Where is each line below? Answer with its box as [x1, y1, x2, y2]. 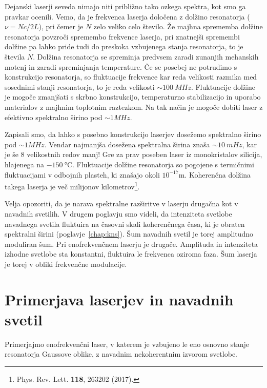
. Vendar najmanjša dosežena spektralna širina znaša [44, 139, 210, 149]
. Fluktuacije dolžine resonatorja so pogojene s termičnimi [72, 159, 254, 169]
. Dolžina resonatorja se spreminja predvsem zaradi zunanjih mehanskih [33, 51, 259, 62]
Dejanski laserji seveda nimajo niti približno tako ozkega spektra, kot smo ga [5, 1, 246, 11]
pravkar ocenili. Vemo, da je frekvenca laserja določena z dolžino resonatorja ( [5, 11, 250, 22]
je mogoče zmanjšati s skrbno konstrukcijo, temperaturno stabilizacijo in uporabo [5, 91, 261, 102]
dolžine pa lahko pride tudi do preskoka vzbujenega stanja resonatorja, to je [5, 41, 243, 52]
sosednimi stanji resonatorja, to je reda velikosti [5, 81, 155, 92]
